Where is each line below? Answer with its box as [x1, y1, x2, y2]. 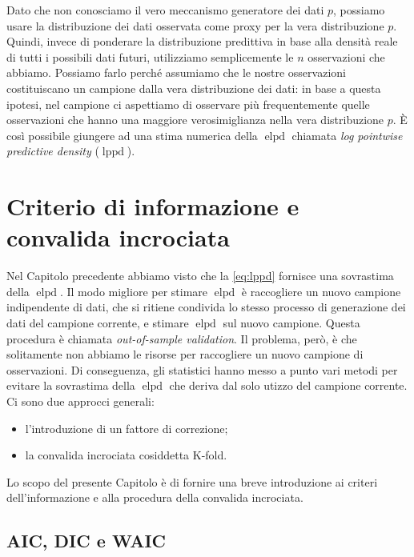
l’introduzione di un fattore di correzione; [25, 419, 228, 436]
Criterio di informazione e [6, 190, 299, 222]
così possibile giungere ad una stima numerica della [6, 126, 258, 143]
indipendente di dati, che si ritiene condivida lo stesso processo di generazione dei [6, 299, 406, 315]
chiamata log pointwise [291, 126, 403, 143]
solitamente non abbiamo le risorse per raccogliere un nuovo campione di [6, 346, 364, 363]
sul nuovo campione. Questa [223, 315, 360, 331]
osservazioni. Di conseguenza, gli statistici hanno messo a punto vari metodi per [6, 361, 398, 378]
